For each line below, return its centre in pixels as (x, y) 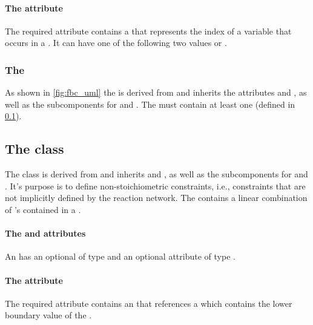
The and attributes (45, 233)
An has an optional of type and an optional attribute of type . (120, 256)
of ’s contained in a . (43, 209)
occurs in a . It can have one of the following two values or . (116, 43)
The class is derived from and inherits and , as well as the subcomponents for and (156, 174)
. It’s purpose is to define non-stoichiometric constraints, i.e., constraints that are (155, 185)
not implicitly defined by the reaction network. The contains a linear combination (156, 198)
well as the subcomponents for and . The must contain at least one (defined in (150, 104)
